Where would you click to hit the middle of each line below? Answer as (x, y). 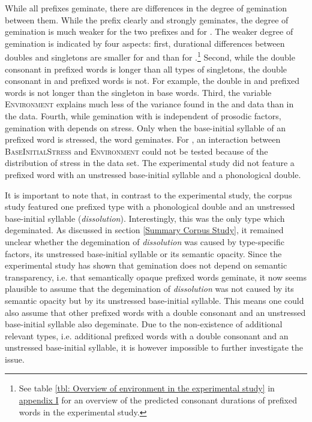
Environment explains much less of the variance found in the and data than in (149, 104)
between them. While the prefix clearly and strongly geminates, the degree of (147, 19)
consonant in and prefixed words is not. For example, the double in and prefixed (152, 81)
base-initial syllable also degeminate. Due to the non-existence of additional (144, 324)
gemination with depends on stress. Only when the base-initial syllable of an (145, 127)
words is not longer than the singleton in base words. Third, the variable (138, 92)
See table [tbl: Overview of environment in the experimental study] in (147, 388)
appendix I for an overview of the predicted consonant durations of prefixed (158, 400)
